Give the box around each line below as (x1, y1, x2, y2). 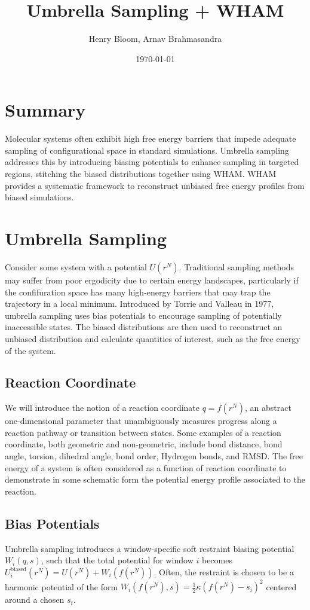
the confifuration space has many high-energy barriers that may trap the (5, 285, 271, 298)
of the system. (5, 344, 56, 356)
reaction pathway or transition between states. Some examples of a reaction (5, 426, 281, 438)
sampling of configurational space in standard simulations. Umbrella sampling (5, 144, 289, 156)
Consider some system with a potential (5, 260, 147, 273)
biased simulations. (5, 191, 74, 203)
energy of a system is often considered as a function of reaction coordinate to (5, 461, 287, 474)
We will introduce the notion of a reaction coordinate (5, 401, 200, 414)
